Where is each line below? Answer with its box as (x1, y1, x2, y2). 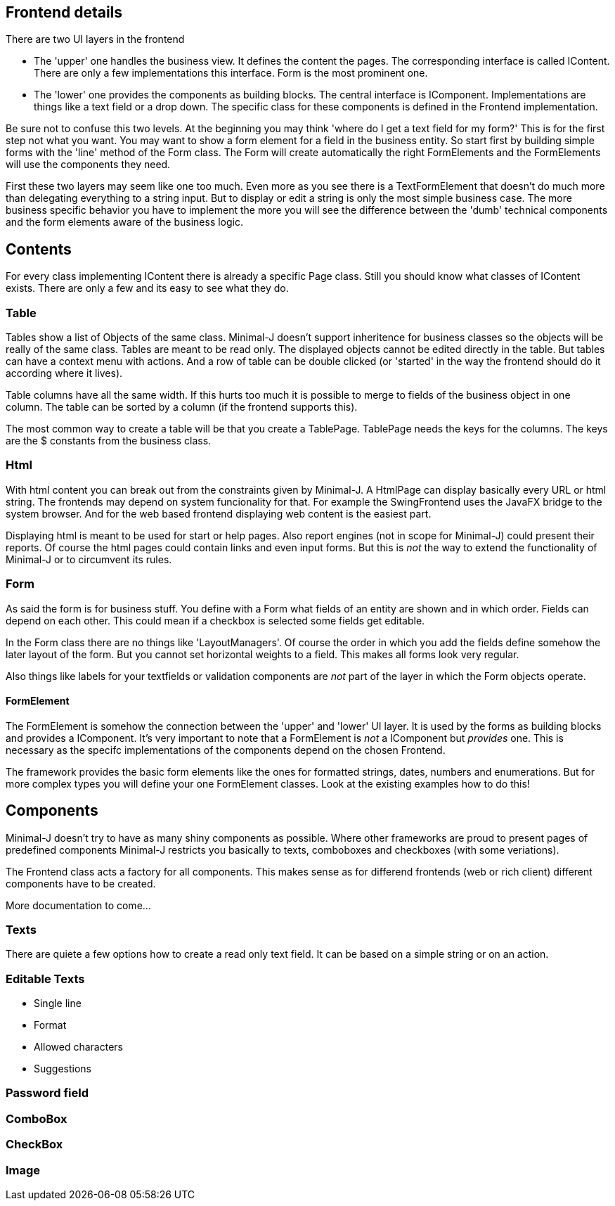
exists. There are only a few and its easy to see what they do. (6, 282, 289, 295)
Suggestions (34, 1063, 92, 1075)
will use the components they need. (6, 158, 171, 171)
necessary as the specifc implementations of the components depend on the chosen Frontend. (6, 743, 446, 756)
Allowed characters (34, 1041, 123, 1053)
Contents (6, 240, 72, 258)
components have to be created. (6, 877, 156, 890)
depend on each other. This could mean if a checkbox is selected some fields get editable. (6, 614, 425, 627)
